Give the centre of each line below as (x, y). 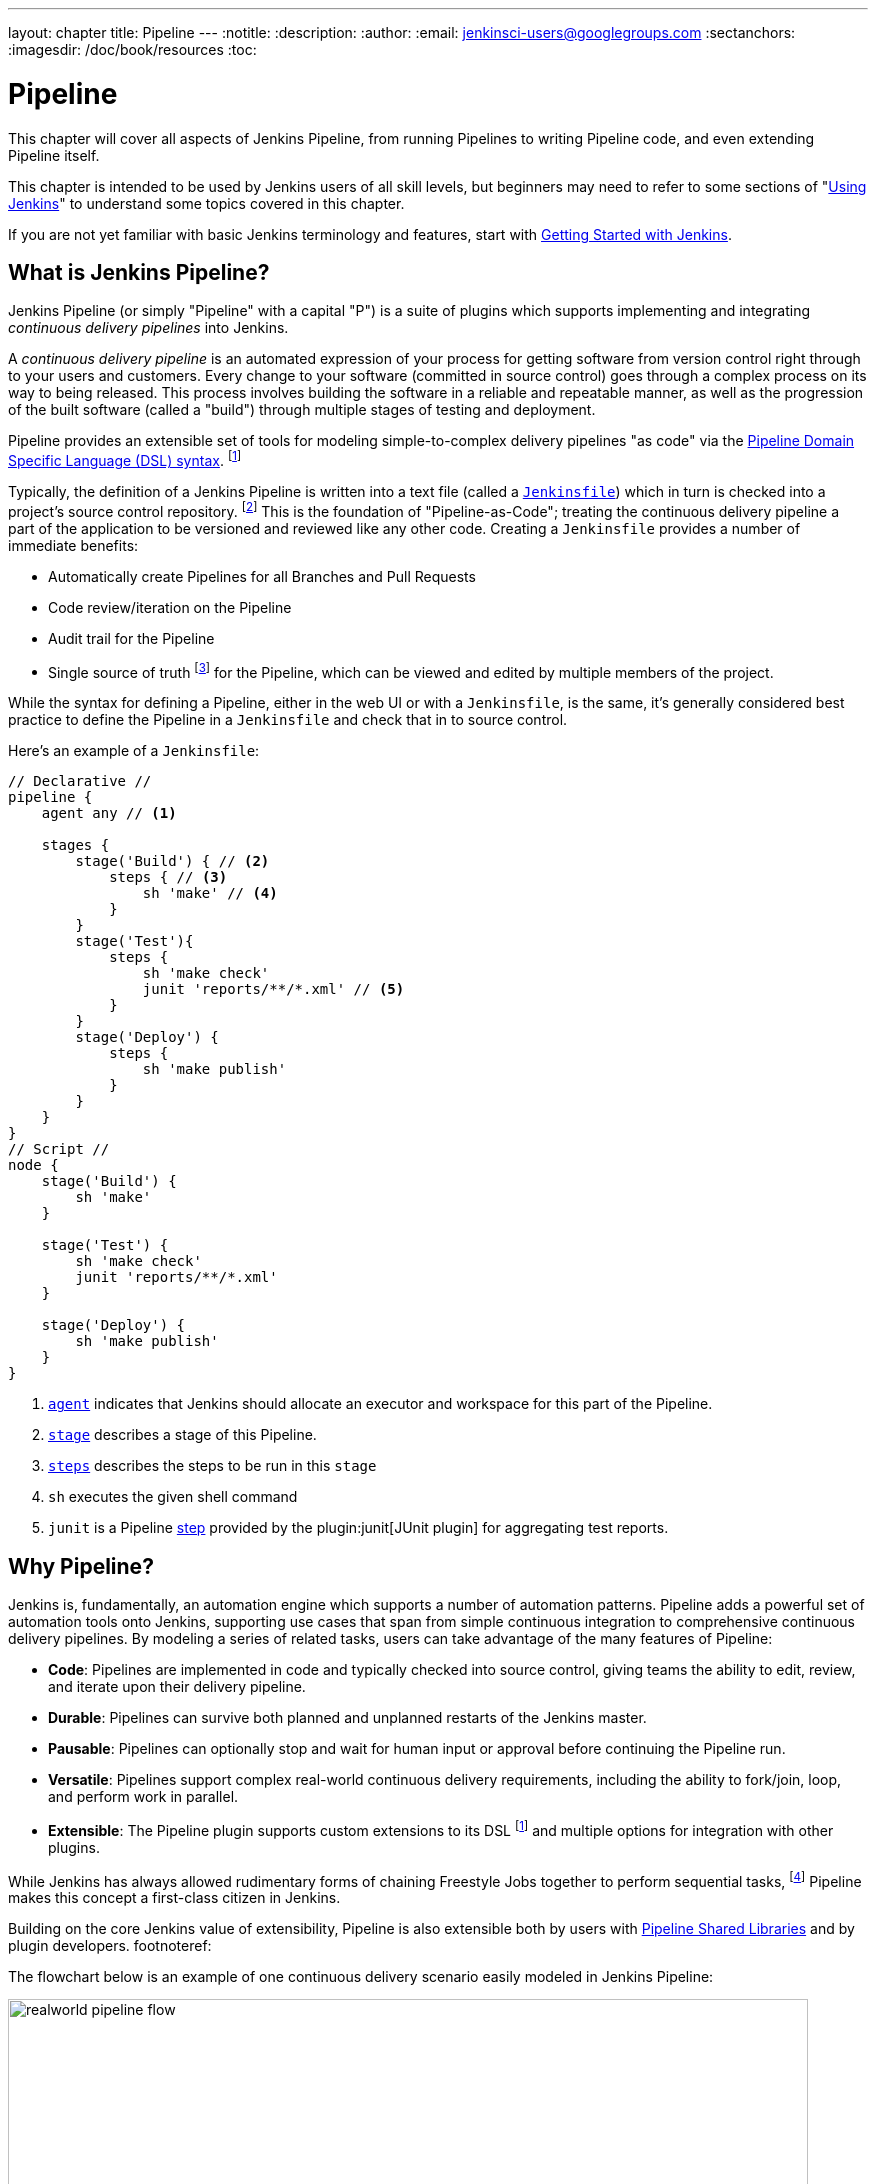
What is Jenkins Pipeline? (139, 272)
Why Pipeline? (81, 1566)
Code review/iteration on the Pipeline (170, 607)
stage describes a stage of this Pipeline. (182, 1435)
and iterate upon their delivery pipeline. (177, 1687)
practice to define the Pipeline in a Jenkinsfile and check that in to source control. (288, 720)
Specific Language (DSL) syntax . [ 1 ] (125, 459)
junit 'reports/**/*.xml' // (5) (273, 989)
